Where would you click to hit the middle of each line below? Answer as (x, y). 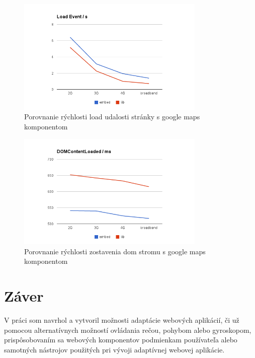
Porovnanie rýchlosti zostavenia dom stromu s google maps (115, 251)
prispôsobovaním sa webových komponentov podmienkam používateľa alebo (121, 340)
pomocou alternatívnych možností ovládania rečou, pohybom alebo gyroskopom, (128, 330)
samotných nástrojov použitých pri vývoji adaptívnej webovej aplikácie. (114, 349)
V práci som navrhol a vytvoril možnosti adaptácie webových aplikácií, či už (122, 320)
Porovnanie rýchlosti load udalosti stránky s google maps (112, 117)
